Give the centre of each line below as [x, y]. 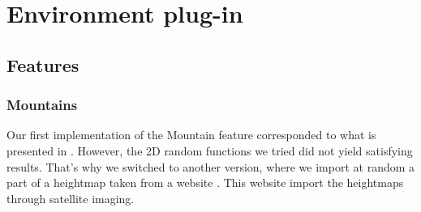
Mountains [42, 105]
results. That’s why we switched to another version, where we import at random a [211, 166]
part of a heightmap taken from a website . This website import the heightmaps [205, 182]
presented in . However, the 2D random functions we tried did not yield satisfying [210, 150]
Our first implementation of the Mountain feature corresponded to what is [191, 135]
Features [43, 64]
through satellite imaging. [71, 198]
